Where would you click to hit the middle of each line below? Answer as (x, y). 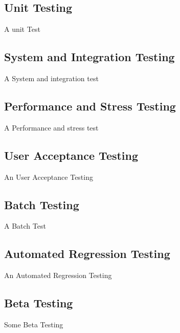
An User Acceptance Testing (49, 177)
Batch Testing (42, 204)
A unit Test (22, 29)
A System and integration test (51, 78)
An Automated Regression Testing (58, 275)
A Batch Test (25, 226)
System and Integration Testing (89, 57)
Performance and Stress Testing (90, 106)
